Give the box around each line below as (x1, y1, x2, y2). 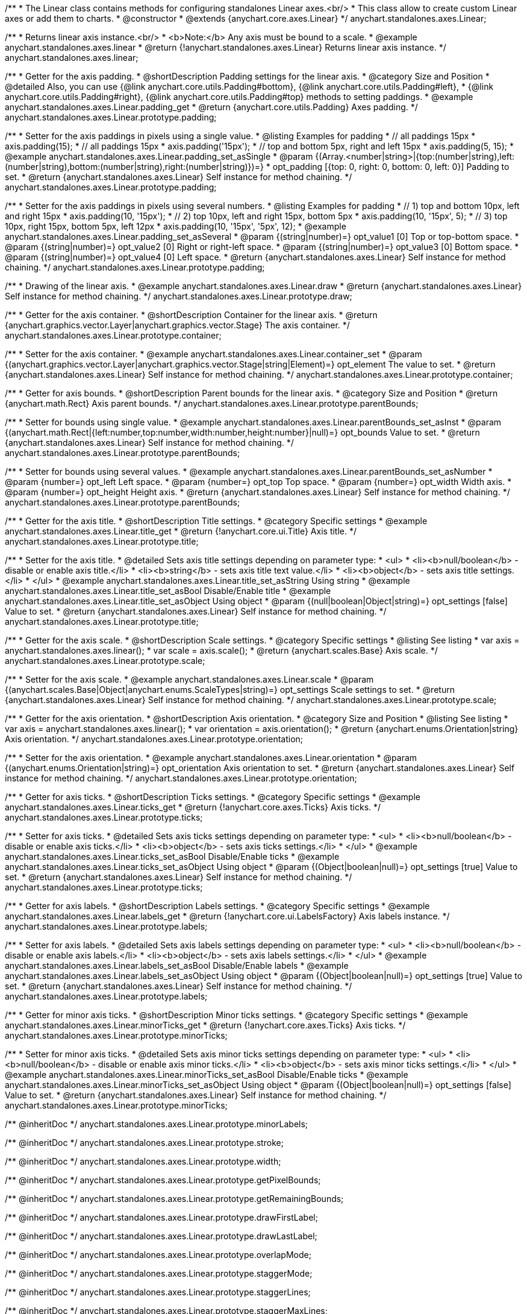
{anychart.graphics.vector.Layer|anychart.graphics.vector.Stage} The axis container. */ (5, 320, 350, 330)
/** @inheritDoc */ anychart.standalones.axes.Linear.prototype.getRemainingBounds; (5, 1194, 344, 1204)
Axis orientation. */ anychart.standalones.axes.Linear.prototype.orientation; (5, 734, 304, 744)
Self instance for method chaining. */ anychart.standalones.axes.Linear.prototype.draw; (5, 291, 352, 301)
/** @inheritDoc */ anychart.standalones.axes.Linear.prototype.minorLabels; (5, 1119, 308, 1129)
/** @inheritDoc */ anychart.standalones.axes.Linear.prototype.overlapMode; (5, 1250, 311, 1260)
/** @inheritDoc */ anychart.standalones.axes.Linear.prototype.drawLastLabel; (5, 1231, 317, 1241)
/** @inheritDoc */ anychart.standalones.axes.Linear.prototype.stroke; (5, 1137, 284, 1148)
